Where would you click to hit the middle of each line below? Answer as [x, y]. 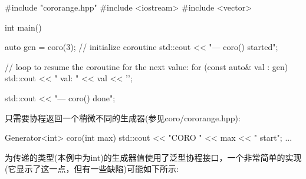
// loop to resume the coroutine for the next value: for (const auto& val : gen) [147, 66]
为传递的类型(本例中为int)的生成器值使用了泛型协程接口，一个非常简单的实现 [153, 157]
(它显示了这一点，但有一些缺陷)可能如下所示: [92, 169]
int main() [23, 27]
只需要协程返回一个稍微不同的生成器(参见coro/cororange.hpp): [123, 117]
